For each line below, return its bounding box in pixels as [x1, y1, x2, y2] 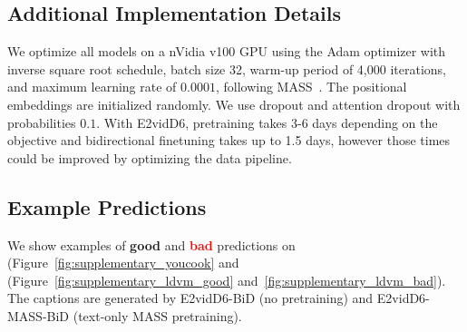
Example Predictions [7, 192, 207, 220]
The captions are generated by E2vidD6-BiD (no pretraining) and [7, 288, 374, 308]
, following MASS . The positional [215, 77, 407, 96]
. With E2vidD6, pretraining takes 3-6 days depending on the [96, 112, 438, 132]
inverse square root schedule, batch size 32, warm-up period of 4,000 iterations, [7, 59, 446, 78]
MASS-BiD [7, 306, 70, 325]
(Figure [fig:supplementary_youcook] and [7, 253, 239, 272]
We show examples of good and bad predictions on [7, 235, 296, 254]
